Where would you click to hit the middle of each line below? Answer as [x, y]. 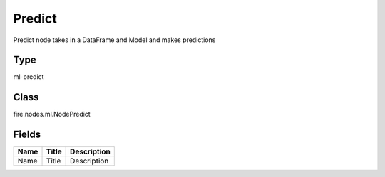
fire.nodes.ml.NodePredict [52, 114]
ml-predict [29, 77]
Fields [27, 135]
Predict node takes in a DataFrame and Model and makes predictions [114, 40]
